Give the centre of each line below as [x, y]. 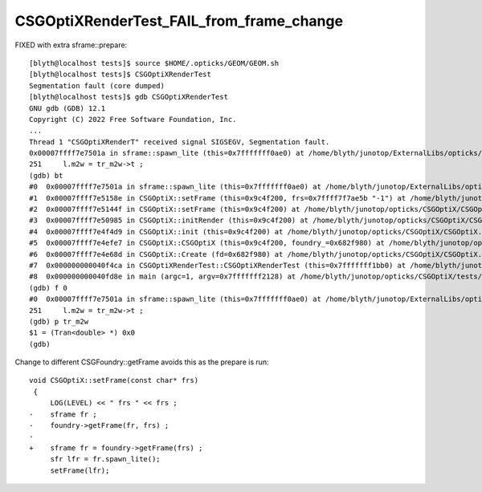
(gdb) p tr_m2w [59, 321]
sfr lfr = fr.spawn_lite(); [105, 459]
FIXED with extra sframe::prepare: [71, 45]
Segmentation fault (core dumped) [97, 85]
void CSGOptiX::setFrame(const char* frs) [114, 380]
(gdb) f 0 [48, 288]
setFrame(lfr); [80, 470]
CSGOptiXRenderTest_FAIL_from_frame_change [179, 21]
